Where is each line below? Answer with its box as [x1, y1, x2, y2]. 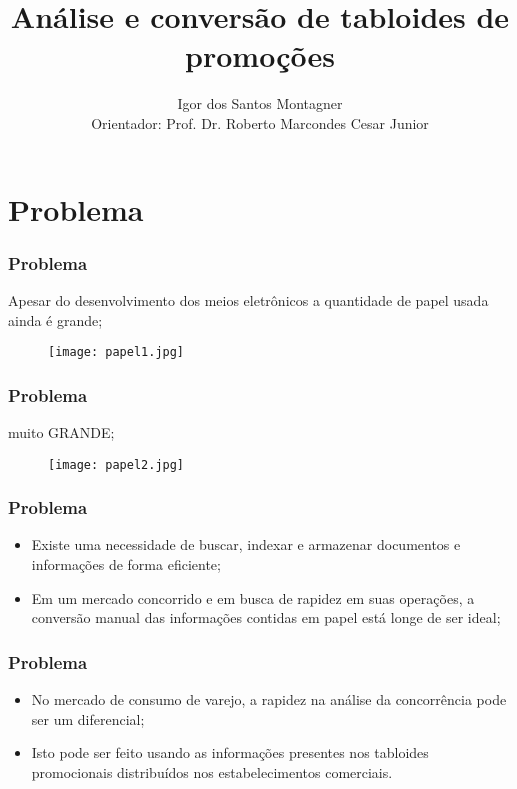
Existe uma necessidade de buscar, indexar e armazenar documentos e [31, 534, 461, 555]
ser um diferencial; [31, 708, 145, 729]
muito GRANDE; [8, 421, 115, 442]
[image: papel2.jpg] [48, 457, 185, 472]
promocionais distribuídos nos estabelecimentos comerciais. [31, 761, 393, 782]
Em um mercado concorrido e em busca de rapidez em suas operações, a [31, 587, 475, 608]
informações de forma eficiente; [31, 554, 221, 575]
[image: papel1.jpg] [48, 345, 185, 360]
